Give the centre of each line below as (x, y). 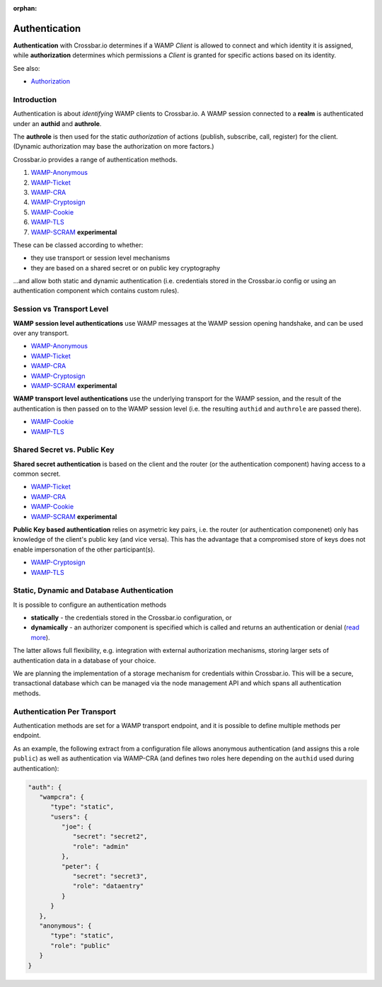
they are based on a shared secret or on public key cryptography (126, 268)
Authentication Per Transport (65, 712)
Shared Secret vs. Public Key (64, 450)
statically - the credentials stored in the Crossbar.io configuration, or (131, 618)
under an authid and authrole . (57, 123)
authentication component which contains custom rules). (96, 291)
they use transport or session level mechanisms (100, 258)
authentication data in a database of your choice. (85, 660)
